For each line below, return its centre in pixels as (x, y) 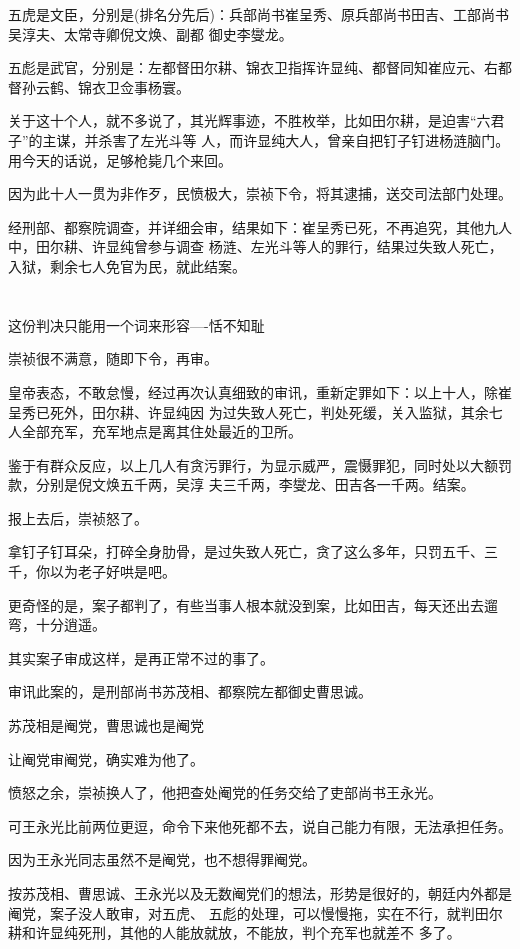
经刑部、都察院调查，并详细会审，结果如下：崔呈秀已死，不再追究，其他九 (253, 226)
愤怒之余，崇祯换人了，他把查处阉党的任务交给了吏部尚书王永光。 (225, 792)
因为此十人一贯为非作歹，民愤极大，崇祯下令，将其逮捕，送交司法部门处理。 (260, 193)
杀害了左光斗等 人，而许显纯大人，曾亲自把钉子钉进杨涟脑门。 (304, 139)
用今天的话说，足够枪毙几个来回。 (120, 159)
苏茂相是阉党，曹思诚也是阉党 (106, 725)
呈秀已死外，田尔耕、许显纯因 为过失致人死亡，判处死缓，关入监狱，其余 (248, 411)
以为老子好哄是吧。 (112, 571)
